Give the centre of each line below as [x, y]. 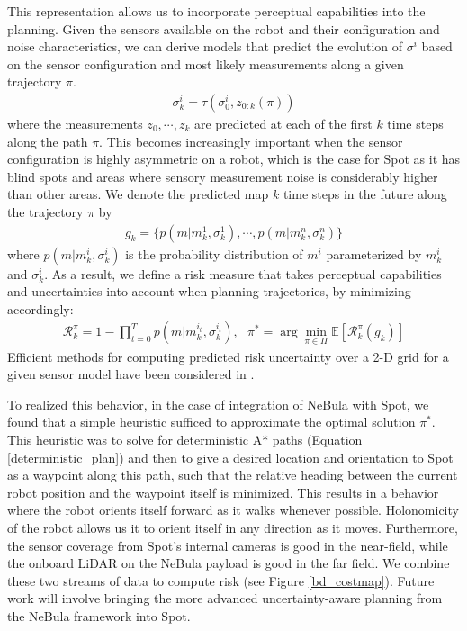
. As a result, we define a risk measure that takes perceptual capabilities [243, 273]
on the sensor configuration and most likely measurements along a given [206, 63]
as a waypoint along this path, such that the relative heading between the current [233, 475]
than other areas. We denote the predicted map [138, 194]
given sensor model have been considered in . [131, 374]
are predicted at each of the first [283, 123]
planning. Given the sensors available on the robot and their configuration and [224, 28]
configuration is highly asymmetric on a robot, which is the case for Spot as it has [234, 159]
